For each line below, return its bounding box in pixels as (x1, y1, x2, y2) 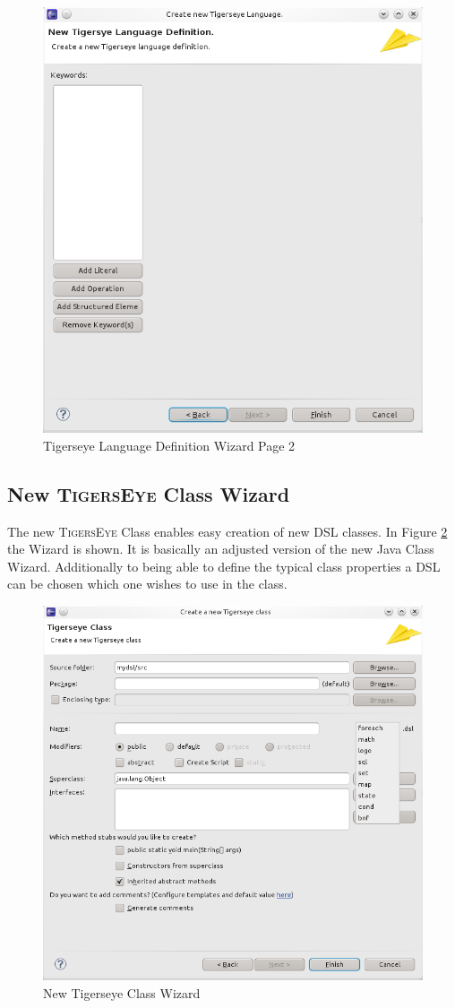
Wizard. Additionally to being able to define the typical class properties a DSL (7, 556, 441, 575)
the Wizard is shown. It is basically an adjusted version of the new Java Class (7, 539, 434, 558)
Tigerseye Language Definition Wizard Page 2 (43, 435, 296, 454)
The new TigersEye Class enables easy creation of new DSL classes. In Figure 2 (7, 521, 448, 540)
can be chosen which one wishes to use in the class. (7, 574, 288, 593)
